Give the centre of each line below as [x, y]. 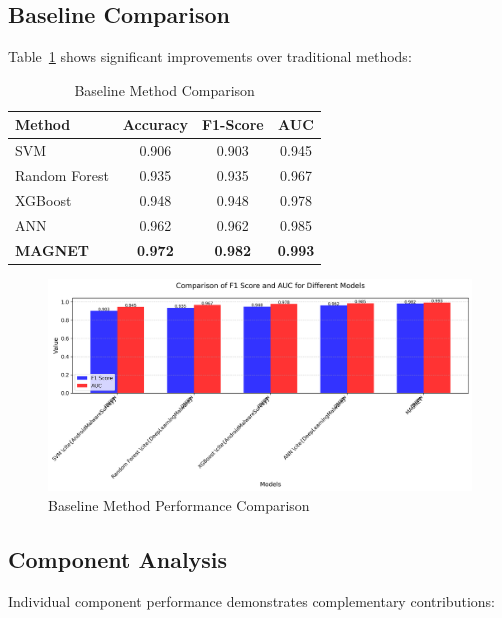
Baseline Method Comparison [164, 89]
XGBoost [43, 199]
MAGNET [52, 249]
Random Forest [62, 175]
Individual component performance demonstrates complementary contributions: [251, 600]
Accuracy [155, 124]
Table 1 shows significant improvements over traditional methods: [210, 56]
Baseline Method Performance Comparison [179, 504]
